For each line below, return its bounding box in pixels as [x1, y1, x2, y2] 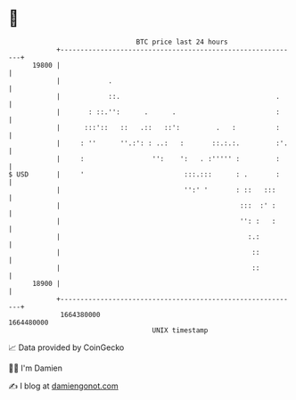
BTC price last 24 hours [136, 37, 228, 46]
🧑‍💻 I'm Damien [8, 363, 63, 373]
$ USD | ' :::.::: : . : [8, 169, 280, 179]
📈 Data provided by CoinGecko [8, 342, 125, 353]
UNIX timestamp [152, 325, 209, 335]
